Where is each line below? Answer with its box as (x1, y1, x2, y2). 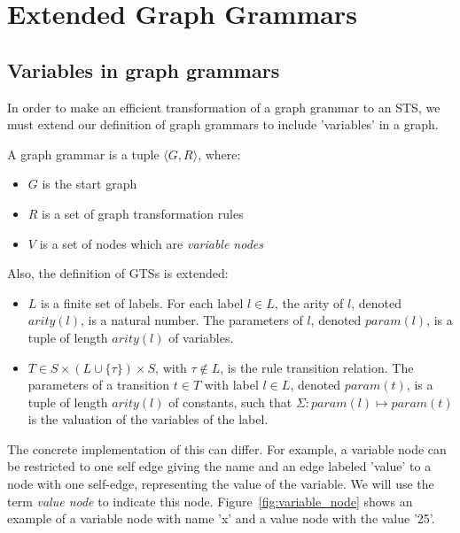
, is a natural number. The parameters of (80, 311, 303, 329)
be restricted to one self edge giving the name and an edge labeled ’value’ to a (7, 457, 432, 475)
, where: (198, 144, 241, 163)
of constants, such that (168, 392, 292, 411)
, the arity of (274, 293, 344, 312)
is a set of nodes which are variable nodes (39, 234, 263, 252)
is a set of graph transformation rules (42, 204, 244, 222)
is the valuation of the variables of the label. (27, 410, 269, 429)
